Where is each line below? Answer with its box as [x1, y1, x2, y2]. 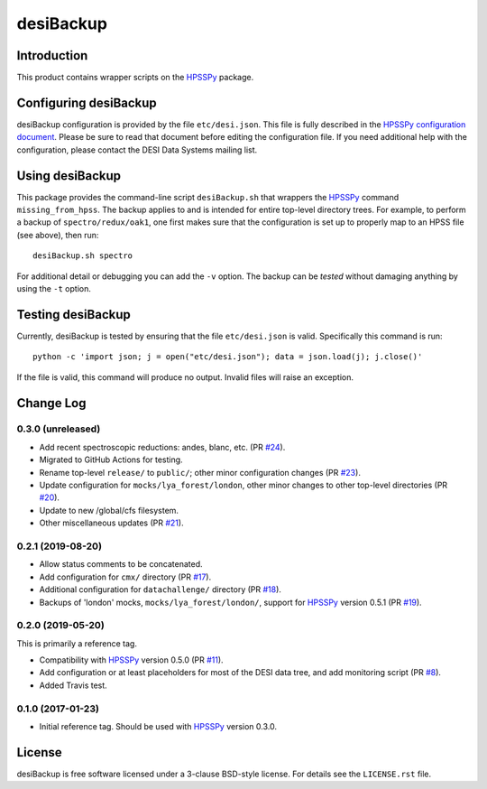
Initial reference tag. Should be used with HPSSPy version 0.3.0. [39, 720, 277, 731]
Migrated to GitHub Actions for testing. [39, 454, 184, 465]
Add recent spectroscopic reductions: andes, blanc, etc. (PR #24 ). [39, 441, 286, 452]
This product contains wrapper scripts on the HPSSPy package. [16, 72, 254, 83]
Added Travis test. [39, 680, 107, 691]
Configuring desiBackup [16, 95, 157, 110]
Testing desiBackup [16, 307, 131, 322]
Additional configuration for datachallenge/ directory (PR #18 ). [39, 584, 281, 595]
